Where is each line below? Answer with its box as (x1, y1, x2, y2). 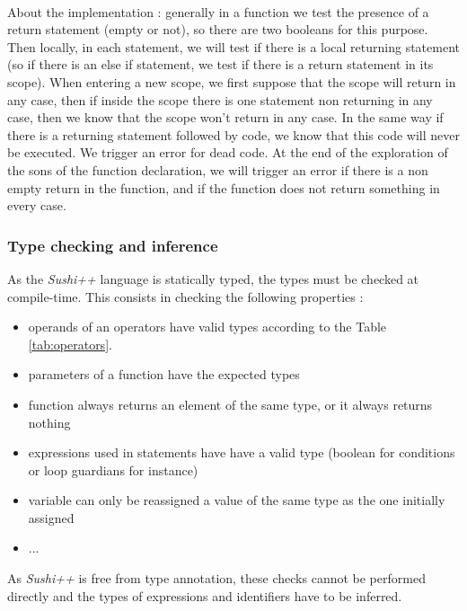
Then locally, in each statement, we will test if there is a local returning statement (7, 37, 460, 56)
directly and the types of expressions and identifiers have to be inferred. (7, 586, 402, 605)
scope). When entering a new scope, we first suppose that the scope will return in (7, 72, 456, 91)
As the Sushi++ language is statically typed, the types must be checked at (7, 269, 419, 288)
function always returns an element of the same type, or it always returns (28, 394, 433, 413)
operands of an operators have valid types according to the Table (28, 317, 387, 336)
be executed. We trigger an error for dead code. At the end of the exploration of (7, 143, 448, 162)
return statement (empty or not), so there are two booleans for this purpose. (7, 20, 428, 39)
